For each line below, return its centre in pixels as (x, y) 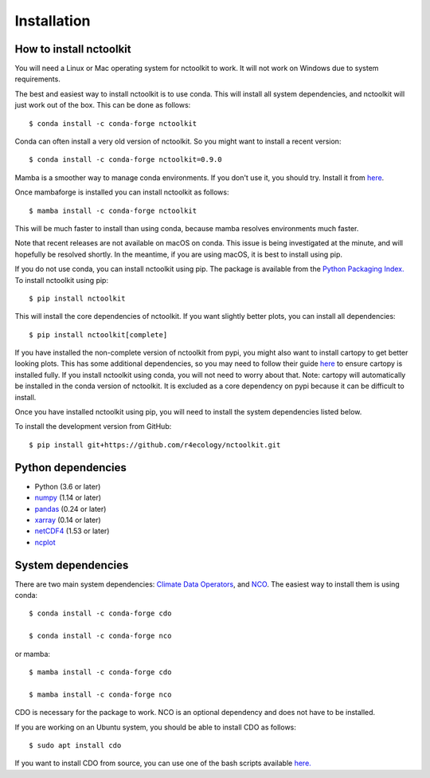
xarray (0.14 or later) (68, 520)
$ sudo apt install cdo (75, 745)
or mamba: (33, 654)
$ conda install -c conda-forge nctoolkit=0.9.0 (125, 160)
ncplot (45, 542)
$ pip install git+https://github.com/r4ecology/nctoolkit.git (155, 445)
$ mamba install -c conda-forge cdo (100, 672)
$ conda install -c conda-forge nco (100, 636)
